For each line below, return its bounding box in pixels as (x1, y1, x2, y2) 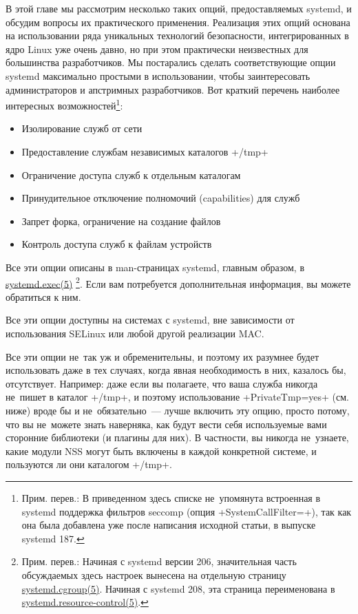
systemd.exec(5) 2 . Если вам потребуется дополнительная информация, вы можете (6, 274, 351, 290)
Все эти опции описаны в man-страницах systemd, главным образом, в (6, 260, 304, 274)
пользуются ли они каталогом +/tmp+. (6, 457, 172, 472)
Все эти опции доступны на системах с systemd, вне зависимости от (6, 313, 295, 327)
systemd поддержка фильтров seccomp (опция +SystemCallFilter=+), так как (21, 504, 352, 518)
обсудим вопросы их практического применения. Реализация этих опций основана (6, 14, 350, 29)
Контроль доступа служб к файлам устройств (21, 237, 212, 251)
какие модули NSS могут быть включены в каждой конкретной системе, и (6, 443, 317, 458)
